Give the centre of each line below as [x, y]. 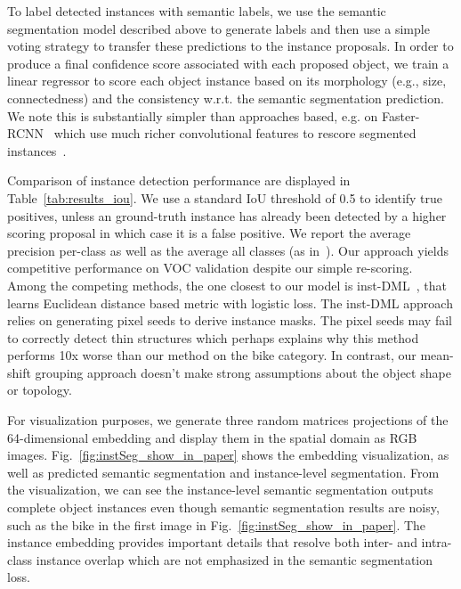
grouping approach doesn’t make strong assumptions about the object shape [243, 372]
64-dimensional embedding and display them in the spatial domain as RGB [212, 437]
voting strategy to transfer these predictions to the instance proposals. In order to [230, 46]
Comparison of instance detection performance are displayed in [179, 180]
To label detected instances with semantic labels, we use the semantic [197, 11]
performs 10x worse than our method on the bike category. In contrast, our [212, 355]
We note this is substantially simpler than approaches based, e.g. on [193, 115]
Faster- [401, 115]
